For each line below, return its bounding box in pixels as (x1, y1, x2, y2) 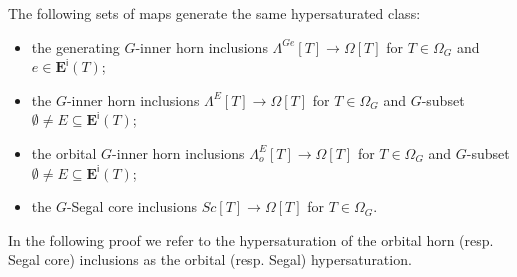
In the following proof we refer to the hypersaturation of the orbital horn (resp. (8, 229, 494, 250)
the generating (31, 36, 120, 57)
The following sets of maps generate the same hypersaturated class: (8, 3, 421, 23)
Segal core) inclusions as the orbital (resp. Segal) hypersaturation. (8, 249, 412, 270)
